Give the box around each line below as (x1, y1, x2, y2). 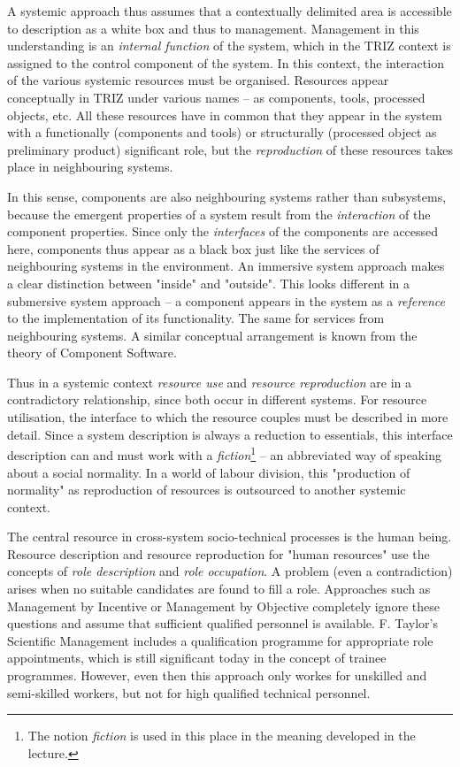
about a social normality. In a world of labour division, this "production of (7, 463, 410, 481)
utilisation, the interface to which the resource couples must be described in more (7, 408, 448, 426)
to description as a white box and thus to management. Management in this (7, 19, 419, 37)
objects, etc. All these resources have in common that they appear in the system (7, 105, 442, 124)
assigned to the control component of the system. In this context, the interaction (7, 53, 444, 72)
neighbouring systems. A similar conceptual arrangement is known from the (7, 326, 418, 344)
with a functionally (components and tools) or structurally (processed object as (7, 123, 437, 142)
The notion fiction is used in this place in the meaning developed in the (27, 726, 416, 745)
